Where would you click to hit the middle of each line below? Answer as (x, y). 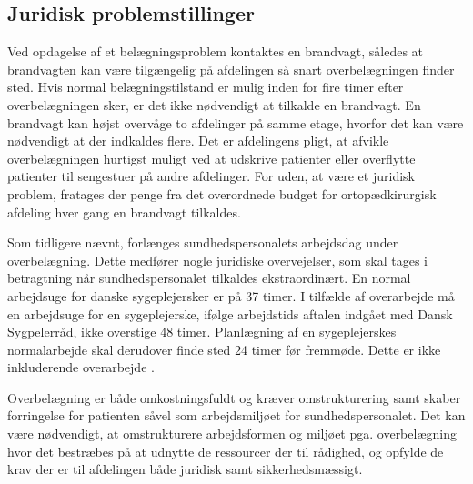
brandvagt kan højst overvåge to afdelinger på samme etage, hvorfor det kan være (236, 122)
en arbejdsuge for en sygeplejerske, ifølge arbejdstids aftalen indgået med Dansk (230, 313)
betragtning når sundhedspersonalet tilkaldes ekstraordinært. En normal (209, 278)
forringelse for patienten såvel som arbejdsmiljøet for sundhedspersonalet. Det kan (236, 415)
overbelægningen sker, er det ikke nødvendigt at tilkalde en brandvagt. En (214, 104)
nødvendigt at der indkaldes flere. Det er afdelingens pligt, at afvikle (198, 141)
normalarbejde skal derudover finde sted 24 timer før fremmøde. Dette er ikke (224, 349)
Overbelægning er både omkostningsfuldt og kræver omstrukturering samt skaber (234, 397)
